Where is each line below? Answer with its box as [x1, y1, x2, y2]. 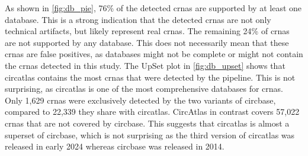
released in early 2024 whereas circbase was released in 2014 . [5, 140, 224, 152]
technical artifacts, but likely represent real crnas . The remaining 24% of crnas [5, 25, 290, 37]
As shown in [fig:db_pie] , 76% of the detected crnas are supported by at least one [5, 2, 302, 14]
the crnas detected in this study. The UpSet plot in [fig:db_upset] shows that [5, 59, 285, 71]
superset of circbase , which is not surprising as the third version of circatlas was [5, 128, 295, 141]
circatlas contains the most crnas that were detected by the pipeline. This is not [5, 71, 296, 83]
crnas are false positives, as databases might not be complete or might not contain [5, 48, 303, 60]
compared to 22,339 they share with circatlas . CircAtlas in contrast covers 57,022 [5, 105, 300, 118]
